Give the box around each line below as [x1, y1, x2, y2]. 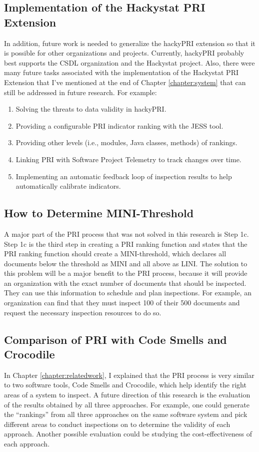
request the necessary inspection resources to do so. [4, 307, 161, 317]
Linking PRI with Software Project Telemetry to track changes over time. [15, 154, 241, 164]
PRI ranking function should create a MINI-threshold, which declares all [4, 248, 226, 259]
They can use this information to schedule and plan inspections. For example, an [4, 287, 251, 298]
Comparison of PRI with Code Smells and [4, 331, 227, 347]
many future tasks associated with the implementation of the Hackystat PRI [4, 67, 239, 78]
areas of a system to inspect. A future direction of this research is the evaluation [4, 389, 250, 400]
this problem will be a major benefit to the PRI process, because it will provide [4, 268, 247, 278]
